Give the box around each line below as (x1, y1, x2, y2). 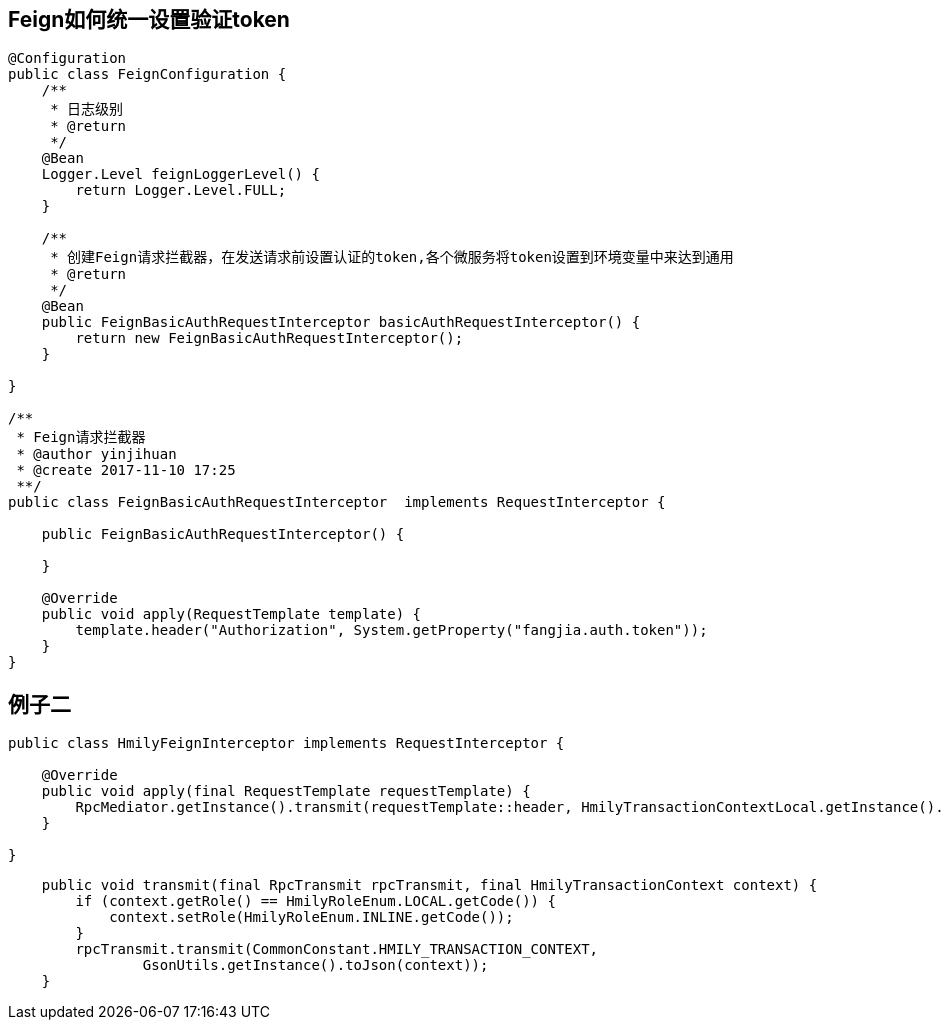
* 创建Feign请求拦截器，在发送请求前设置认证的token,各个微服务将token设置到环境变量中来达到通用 (50, 249, 734, 266)
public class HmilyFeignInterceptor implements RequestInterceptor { (8, 735, 565, 752)
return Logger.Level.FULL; (75, 182, 287, 199)
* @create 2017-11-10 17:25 (16, 462, 236, 479)
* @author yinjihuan (16, 446, 177, 463)
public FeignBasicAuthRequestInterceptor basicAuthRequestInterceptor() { (41, 314, 641, 331)
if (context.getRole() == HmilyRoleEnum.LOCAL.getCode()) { (75, 893, 556, 910)
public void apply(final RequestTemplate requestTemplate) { (41, 783, 531, 800)
